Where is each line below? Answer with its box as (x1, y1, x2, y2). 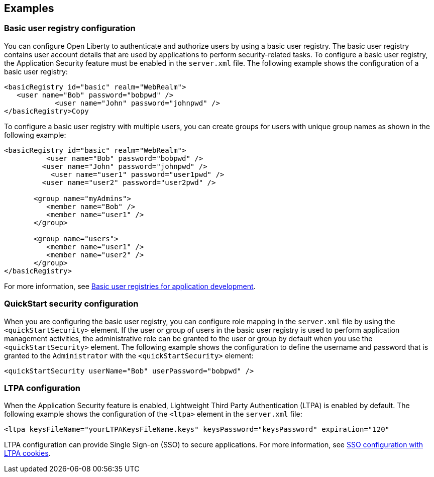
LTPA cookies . (4, 449, 51, 458)
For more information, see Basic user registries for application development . (4, 281, 256, 291)
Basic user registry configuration (4, 23, 136, 34)
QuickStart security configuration (4, 299, 139, 309)
